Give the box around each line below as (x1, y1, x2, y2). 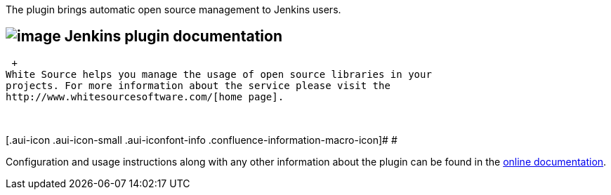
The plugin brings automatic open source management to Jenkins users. (6, 4, 341, 15)
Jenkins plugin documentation (64, 27, 282, 46)
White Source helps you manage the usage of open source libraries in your (6, 68, 432, 80)
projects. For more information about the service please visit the (6, 79, 390, 91)
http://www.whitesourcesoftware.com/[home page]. (6, 90, 284, 102)
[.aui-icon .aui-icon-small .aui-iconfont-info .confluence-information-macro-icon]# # (6, 133, 398, 146)
